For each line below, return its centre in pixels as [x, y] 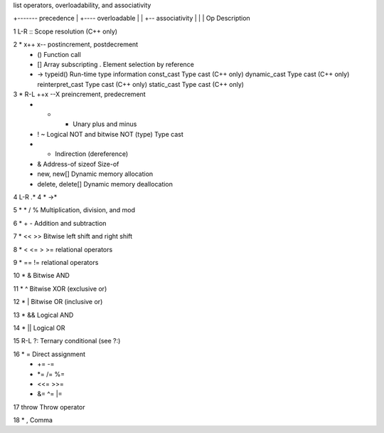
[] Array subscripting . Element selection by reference [116, 64]
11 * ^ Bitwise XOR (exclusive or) [60, 288]
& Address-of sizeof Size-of [78, 164]
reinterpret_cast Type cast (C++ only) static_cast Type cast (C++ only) [141, 84]
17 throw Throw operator [49, 407]
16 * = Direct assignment [49, 354]
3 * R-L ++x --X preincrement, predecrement [79, 94]
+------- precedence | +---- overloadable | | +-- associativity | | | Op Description [132, 19]
